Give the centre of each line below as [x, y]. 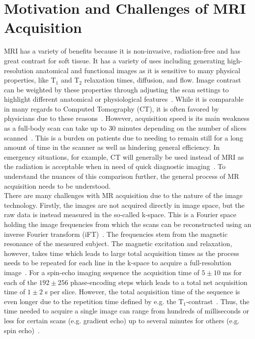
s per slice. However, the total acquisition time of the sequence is [142, 292]
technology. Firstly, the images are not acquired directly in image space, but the [124, 205]
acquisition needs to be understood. [57, 185]
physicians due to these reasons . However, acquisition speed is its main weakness [127, 118]
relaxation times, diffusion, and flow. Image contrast [163, 80]
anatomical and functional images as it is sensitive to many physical [138, 70]
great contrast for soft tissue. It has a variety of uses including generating [114, 60]
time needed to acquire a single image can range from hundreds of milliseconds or [127, 311]
